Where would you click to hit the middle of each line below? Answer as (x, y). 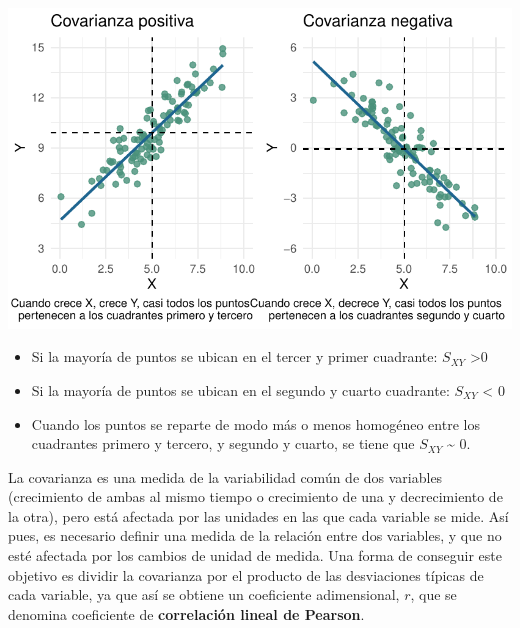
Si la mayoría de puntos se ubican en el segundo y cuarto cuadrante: (240, 389)
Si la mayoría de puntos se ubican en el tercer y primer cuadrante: (234, 356)
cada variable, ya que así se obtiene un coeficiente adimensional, (204, 594)
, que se (433, 594)
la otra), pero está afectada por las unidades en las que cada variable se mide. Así (258, 515)
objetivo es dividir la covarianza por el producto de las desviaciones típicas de (246, 574)
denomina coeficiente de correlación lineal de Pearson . (186, 613)
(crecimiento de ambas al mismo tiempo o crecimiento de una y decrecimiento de (255, 496)
